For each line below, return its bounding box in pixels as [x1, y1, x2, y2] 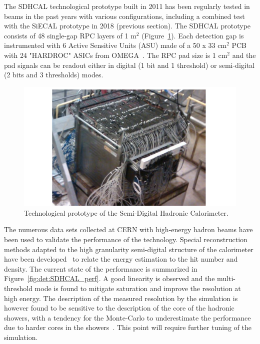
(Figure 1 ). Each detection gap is [141, 30, 244, 40]
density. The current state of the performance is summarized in [4, 263, 197, 274]
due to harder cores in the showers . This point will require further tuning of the [4, 322, 251, 333]
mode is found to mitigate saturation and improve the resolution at [34, 283, 241, 293]
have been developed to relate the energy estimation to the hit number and [4, 254, 238, 264]
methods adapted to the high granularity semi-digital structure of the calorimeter [4, 244, 253, 254]
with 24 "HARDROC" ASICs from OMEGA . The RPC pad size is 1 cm [4, 49, 227, 60]
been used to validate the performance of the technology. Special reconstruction [4, 234, 247, 245]
